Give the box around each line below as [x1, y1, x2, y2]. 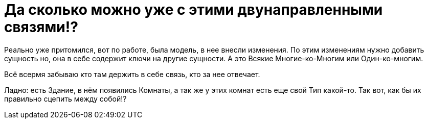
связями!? [4, 18, 78, 36]
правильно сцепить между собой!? [4, 94, 127, 103]
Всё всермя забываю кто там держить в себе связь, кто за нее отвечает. [4, 69, 260, 79]
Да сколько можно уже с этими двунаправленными [4, 1, 383, 18]
